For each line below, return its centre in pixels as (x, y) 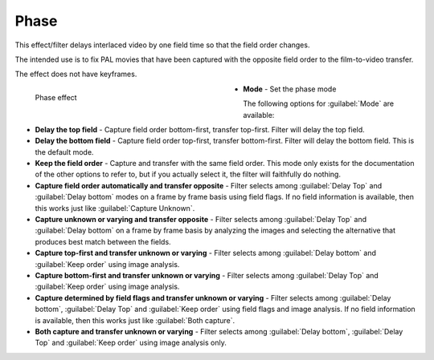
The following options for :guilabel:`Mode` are (318, 103)
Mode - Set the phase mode (290, 89)
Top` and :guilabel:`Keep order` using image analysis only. (131, 343)
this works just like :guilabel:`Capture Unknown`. (115, 208)
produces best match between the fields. (103, 241)
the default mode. (64, 152)
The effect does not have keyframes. (76, 74)
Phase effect (56, 97)
